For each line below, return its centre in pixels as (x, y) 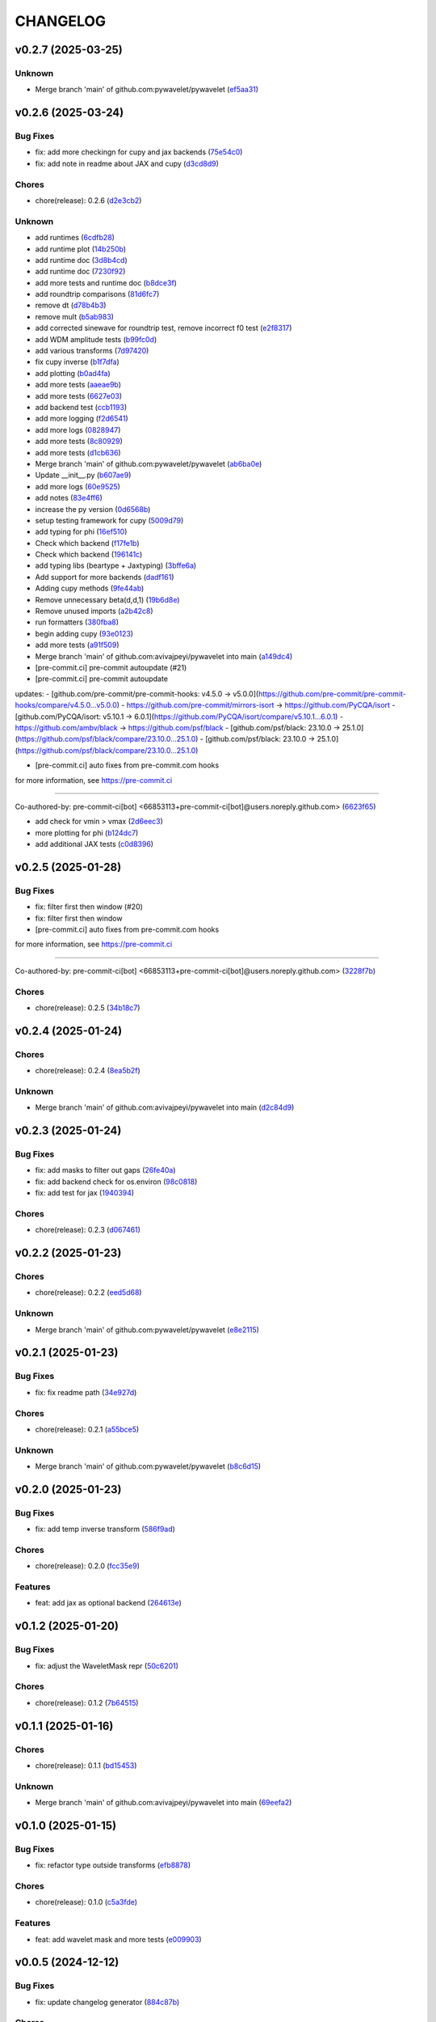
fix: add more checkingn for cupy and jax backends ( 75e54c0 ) (139, 152)
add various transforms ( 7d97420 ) (92, 351)
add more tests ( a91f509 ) (77, 645)
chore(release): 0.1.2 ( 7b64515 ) (87, 1703)
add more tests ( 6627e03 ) (79, 396)
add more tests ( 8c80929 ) (79, 442)
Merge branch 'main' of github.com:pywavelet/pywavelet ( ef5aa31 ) (147, 90)
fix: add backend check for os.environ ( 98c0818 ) (116, 1182)
